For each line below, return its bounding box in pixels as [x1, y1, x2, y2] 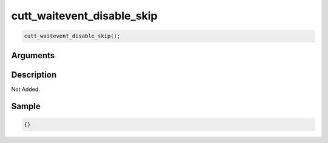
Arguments [11, 50, 55, 61]
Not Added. [11, 85, 41, 93]
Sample [11, 101, 41, 111]
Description [11, 70, 57, 80]
